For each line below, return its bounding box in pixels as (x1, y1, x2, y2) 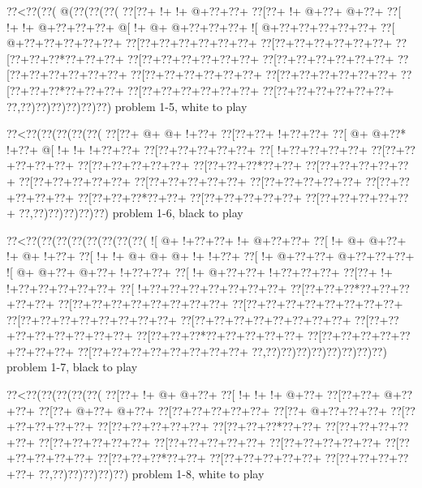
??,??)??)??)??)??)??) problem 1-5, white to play (6, 97, 248, 114)
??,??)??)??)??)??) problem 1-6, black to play (19, 204, 243, 221)
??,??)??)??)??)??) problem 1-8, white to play (38, 465, 265, 482)
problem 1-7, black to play (6, 358, 138, 375)
